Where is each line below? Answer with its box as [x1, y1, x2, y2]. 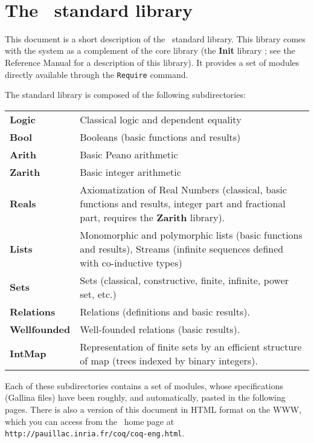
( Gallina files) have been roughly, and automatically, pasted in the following [5, 391, 286, 404]
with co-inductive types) [80, 255, 182, 270]
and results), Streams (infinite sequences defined [80, 241, 284, 256]
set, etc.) [80, 286, 117, 301]
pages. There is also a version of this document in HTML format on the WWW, [5, 403, 302, 415]
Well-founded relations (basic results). [80, 322, 240, 336]
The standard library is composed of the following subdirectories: [5, 88, 246, 101]
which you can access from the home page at [5, 415, 175, 427]
